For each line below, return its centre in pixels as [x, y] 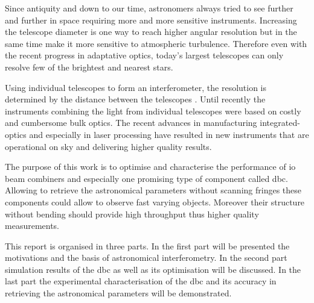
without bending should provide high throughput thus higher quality [132, 214]
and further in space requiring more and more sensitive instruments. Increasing [151, 20]
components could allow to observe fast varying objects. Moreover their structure [155, 201]
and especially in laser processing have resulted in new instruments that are [169, 134]
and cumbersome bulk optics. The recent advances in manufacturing [131, 123]
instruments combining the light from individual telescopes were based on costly [153, 111]
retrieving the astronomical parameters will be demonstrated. [118, 293]
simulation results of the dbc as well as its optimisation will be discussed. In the [153, 269]
